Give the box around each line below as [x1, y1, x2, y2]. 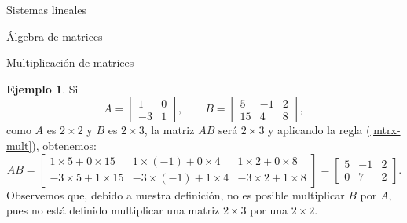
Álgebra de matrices [6, 27, 103, 44]
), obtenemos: [31, 137, 97, 153]
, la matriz [144, 122, 195, 138]
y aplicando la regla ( [268, 122, 371, 138]
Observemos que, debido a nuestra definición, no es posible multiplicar [6, 186, 345, 203]
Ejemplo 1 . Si [6, 80, 79, 97]
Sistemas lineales [6, 2, 87, 17]
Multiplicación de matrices [6, 54, 134, 71]
